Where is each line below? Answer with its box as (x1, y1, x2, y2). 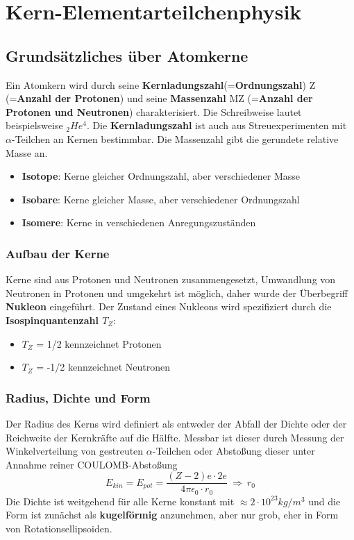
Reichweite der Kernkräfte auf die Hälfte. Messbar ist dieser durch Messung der (6, 430, 344, 444)
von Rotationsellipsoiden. (6, 521, 112, 535)
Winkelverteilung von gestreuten (6, 444, 144, 458)
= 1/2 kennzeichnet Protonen (36, 336, 162, 351)
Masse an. (6, 145, 48, 160)
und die (308, 493, 341, 508)
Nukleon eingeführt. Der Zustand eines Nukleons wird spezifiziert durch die (6, 299, 332, 314)
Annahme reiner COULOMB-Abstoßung (6, 457, 178, 471)
